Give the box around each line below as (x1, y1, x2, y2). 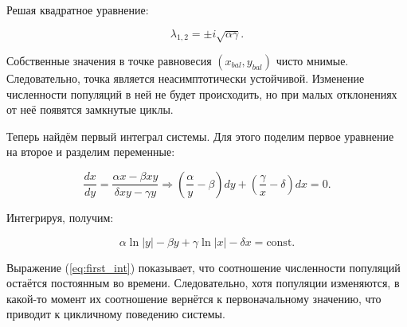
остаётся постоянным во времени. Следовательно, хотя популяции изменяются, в (6, 274, 400, 291)
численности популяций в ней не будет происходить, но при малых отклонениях (6, 85, 397, 102)
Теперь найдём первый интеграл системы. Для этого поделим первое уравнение (6, 127, 394, 144)
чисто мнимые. (276, 52, 349, 68)
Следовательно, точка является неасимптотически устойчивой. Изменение (6, 69, 365, 86)
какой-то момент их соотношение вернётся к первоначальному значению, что (6, 290, 382, 306)
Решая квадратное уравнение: (6, 2, 149, 18)
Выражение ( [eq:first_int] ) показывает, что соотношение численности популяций (6, 259, 401, 275)
